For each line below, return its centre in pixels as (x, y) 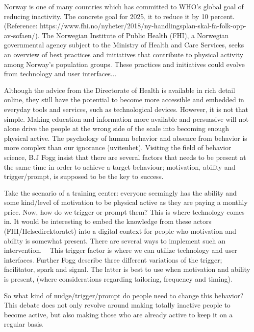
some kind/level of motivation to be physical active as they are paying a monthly (126, 202)
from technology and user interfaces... (60, 74)
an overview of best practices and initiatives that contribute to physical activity (124, 54)
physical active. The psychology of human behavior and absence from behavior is (126, 138)
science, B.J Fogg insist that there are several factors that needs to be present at (125, 157)
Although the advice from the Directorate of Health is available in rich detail (120, 90)
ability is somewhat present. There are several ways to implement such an (115, 240)
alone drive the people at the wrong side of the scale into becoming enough (117, 128)
